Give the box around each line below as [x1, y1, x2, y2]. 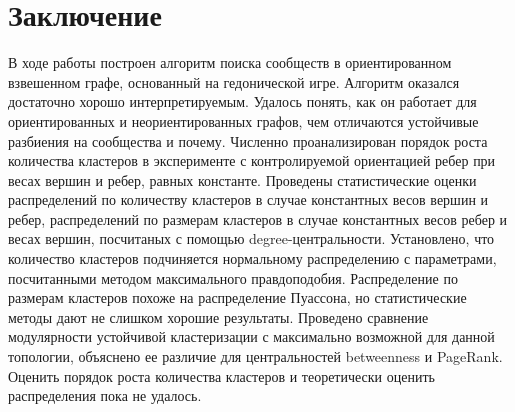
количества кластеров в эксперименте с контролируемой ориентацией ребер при [8, 150, 496, 171]
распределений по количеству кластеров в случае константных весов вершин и [8, 189, 489, 210]
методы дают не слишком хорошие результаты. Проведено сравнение [8, 306, 429, 327]
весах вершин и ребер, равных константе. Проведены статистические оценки [8, 169, 477, 190]
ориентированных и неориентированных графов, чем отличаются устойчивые [8, 110, 479, 131]
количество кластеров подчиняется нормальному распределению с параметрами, [8, 248, 497, 269]
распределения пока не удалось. [8, 385, 202, 406]
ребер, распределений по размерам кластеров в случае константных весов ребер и [8, 208, 508, 229]
